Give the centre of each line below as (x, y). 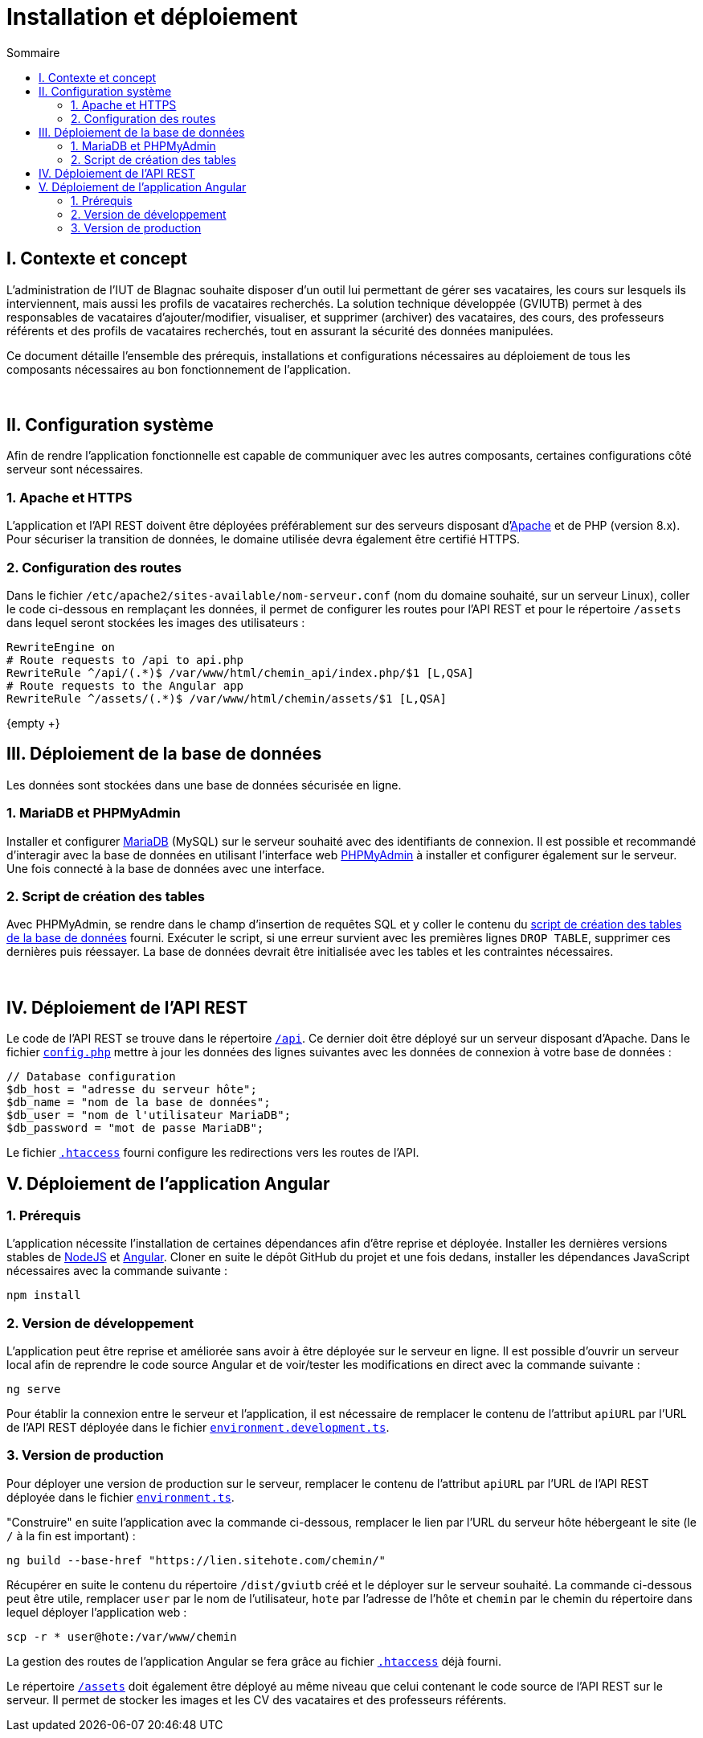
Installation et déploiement (152, 17)
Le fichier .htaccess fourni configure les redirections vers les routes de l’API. (213, 1153)
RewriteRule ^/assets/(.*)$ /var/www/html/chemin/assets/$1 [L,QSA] (227, 698)
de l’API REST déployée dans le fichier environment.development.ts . (198, 1428)
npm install (44, 1295)
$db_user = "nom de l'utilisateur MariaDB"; (149, 1115)
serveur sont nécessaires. (75, 469)
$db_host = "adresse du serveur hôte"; (132, 1090)
